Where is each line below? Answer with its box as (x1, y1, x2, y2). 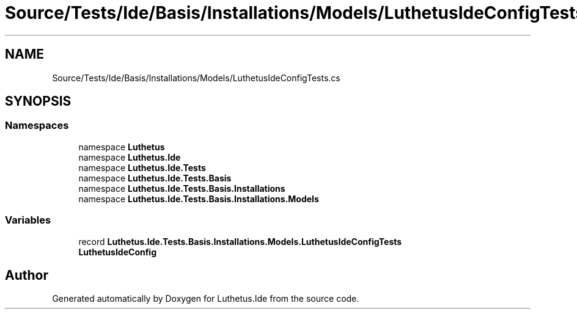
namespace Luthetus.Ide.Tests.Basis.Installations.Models (78, 193, 319, 204)
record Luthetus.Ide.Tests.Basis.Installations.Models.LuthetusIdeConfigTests (78, 236, 402, 247)
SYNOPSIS (5, 93, 72, 109)
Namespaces (5, 119, 69, 132)
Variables (5, 214, 51, 227)
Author (5, 267, 48, 283)
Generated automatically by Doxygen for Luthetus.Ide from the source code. (52, 293, 359, 304)
